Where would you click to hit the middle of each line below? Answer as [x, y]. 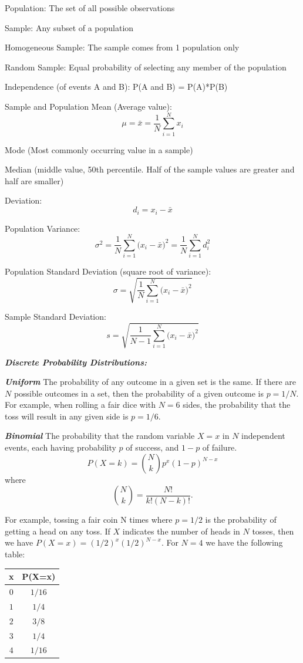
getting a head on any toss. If [58, 531]
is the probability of [241, 520]
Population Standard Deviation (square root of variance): [108, 271]
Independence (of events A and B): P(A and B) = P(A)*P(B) [116, 87]
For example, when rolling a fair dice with [80, 405]
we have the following [244, 542]
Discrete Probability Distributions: [76, 362]
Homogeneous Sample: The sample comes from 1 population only [122, 47]
